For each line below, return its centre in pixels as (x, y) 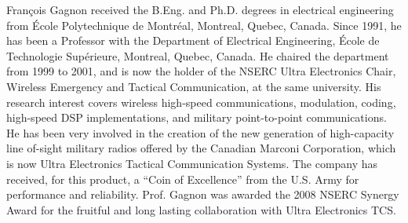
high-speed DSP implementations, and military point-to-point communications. (197, 117)
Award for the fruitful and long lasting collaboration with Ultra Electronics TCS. (201, 209)
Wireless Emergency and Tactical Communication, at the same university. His (194, 86)
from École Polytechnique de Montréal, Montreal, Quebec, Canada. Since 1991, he (204, 25)
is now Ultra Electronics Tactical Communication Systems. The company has (192, 163)
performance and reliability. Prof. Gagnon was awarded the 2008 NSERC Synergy (203, 194)
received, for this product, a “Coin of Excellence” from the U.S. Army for (183, 179)
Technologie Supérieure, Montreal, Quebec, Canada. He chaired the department (198, 55)
